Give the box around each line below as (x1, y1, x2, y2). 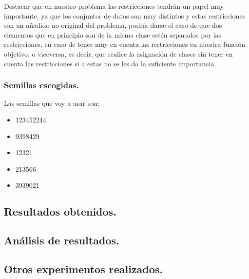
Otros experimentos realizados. (4, 261, 163, 276)
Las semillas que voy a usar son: (4, 98, 100, 108)
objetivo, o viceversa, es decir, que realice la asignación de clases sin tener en (4, 48, 233, 59)
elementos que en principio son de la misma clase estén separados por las (4, 29, 221, 40)
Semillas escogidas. (4, 79, 79, 91)
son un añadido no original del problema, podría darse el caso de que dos (4, 20, 222, 30)
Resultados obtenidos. (4, 204, 116, 219)
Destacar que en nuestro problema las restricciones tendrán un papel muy (4, 1, 224, 11)
